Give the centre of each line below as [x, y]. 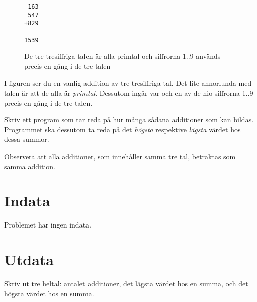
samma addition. [30, 166]
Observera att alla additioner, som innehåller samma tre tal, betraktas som [120, 156]
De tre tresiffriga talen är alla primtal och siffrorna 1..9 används [122, 56]
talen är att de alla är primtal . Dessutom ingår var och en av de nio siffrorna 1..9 [129, 93]
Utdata [29, 259]
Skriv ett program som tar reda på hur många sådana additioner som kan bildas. [129, 120]
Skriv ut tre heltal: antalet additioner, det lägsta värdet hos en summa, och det [126, 284]
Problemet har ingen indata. [48, 225]
